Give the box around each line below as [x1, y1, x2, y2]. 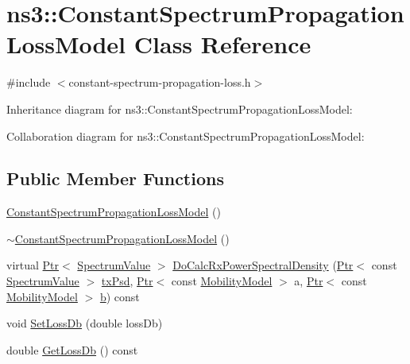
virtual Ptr [6, 257, 60, 273]
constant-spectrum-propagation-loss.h [68, 74, 251, 91]
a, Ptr [294, 273, 323, 289]
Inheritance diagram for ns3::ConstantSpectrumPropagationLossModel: [6, 100, 353, 117]
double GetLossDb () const [6, 341, 138, 358]
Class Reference [133, 28, 311, 60]
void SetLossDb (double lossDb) [6, 315, 163, 331]
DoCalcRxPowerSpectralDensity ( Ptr [172, 257, 354, 273]
